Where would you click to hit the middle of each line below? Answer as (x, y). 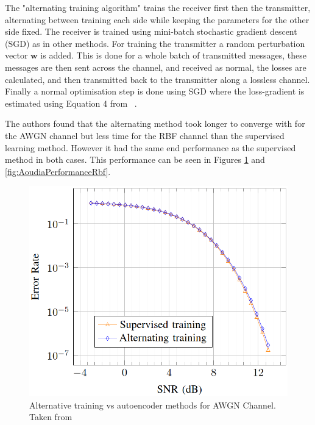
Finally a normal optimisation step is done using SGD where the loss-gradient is (155, 91)
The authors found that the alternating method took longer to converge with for (155, 123)
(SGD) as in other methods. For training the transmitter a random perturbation (155, 43)
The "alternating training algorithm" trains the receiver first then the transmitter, (158, 7)
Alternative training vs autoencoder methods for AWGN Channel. (153, 405)
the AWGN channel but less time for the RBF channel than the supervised (145, 135)
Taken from (51, 417)
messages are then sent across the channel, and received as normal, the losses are (156, 67)
